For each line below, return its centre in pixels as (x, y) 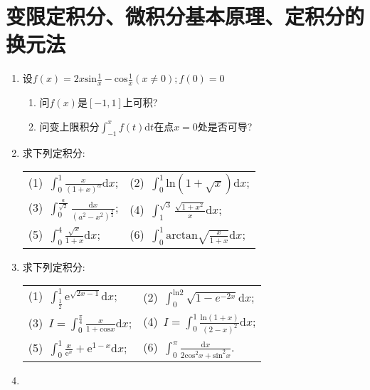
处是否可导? (225, 126)
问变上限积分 (69, 126)
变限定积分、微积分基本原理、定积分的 (185, 16)
